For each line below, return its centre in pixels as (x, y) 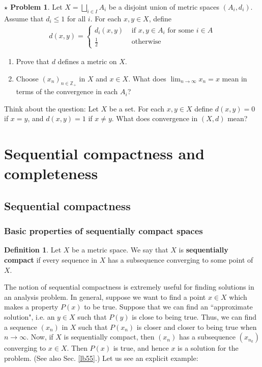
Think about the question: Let (51, 108)
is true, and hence (141, 348)
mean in (235, 78)
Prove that (33, 61)
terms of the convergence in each (67, 91)
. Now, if (40, 337)
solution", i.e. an (30, 317)
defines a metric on (87, 61)
